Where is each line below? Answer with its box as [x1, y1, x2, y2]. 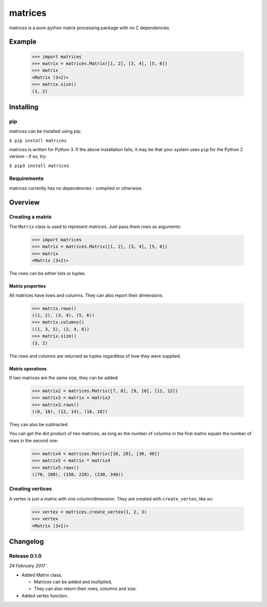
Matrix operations [9, 366, 47, 372]
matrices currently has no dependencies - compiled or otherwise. [9, 185, 143, 191]
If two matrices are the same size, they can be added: [9, 375, 119, 381]
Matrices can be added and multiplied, [34, 579, 112, 585]
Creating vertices [9, 486, 52, 493]
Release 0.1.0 [9, 552, 42, 559]
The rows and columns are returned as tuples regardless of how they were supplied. [9, 353, 181, 359]
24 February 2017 [9, 563, 45, 569]
